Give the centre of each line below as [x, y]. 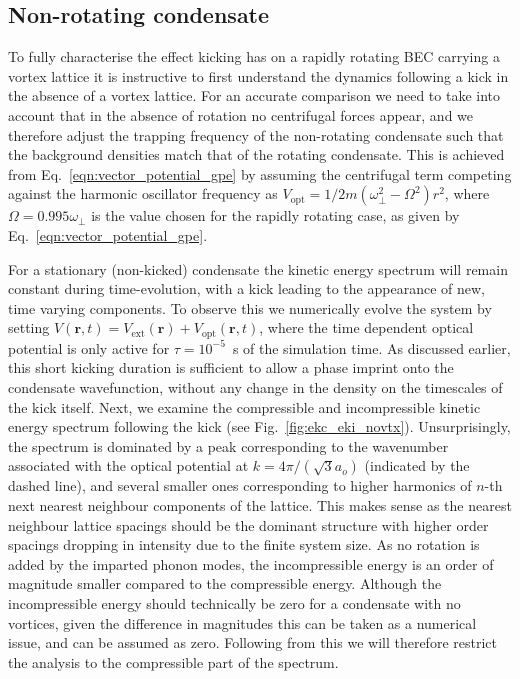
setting [29, 327]
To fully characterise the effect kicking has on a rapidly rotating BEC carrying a [254, 56]
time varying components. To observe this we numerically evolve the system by [250, 307]
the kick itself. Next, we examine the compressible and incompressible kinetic [244, 406]
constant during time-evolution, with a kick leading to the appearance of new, [246, 288]
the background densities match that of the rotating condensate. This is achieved [256, 154]
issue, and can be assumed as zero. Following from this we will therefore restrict [252, 642]
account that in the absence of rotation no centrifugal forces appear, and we [241, 114]
